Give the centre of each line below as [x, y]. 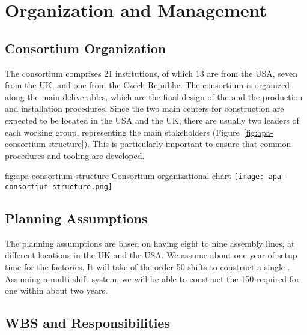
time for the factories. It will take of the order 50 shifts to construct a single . [147, 267]
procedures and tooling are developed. [75, 155]
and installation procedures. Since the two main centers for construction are [144, 108]
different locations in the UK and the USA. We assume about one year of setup [151, 255]
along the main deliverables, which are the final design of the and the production [154, 96]
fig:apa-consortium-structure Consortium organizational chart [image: [135, 176]
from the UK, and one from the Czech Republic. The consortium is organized [147, 85]
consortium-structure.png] [59, 186]
